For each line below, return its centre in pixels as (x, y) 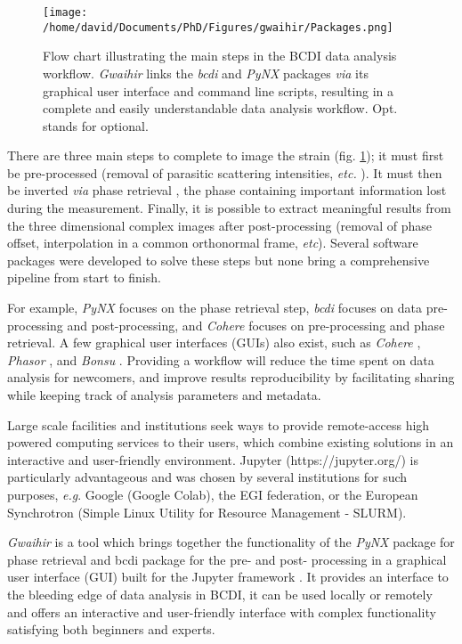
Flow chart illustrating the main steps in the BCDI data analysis (220, 56)
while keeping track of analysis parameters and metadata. (164, 395)
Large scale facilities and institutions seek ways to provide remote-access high (219, 424)
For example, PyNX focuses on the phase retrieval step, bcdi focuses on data (215, 308)
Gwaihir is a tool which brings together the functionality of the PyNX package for (231, 542)
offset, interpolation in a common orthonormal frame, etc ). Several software (213, 243)
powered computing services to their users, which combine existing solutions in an (231, 442)
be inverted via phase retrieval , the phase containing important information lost (227, 190)
